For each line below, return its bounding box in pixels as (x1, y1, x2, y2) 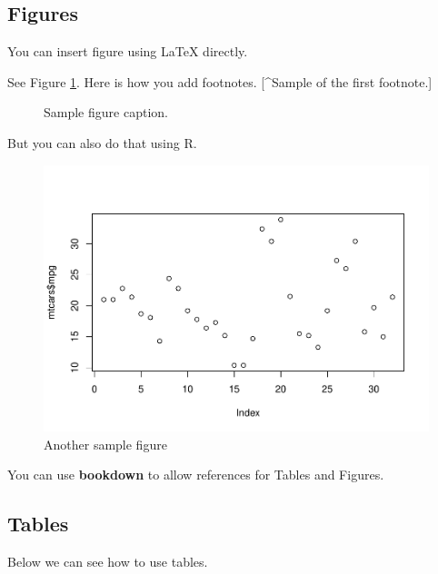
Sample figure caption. (44, 103, 168, 122)
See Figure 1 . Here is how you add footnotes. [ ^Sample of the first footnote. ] (7, 72, 433, 91)
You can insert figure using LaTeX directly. (7, 42, 248, 61)
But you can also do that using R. (7, 133, 197, 152)
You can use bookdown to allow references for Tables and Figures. (7, 465, 384, 484)
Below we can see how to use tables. (7, 552, 208, 571)
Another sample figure (44, 434, 167, 453)
